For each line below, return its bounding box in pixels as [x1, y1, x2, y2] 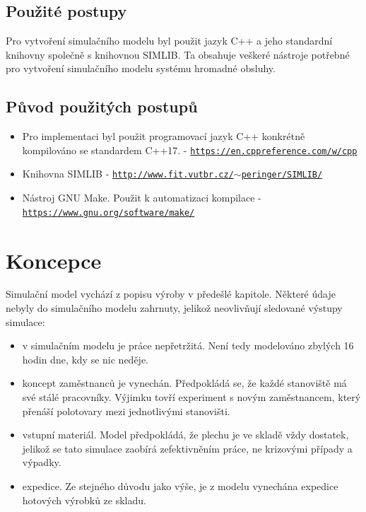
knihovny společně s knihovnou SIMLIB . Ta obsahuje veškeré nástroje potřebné [6, 47, 350, 62]
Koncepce [6, 245, 102, 274]
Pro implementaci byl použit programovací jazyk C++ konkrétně [22, 129, 305, 144]
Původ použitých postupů [6, 95, 198, 117]
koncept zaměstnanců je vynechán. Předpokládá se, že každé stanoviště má [22, 376, 347, 390]
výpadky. [22, 455, 61, 470]
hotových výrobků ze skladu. [22, 492, 146, 507]
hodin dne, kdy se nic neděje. [22, 351, 149, 366]
